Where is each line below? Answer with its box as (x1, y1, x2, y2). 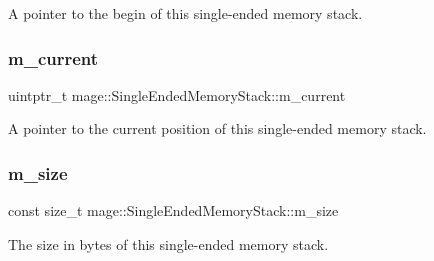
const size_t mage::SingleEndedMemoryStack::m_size (8, 200, 339, 221)
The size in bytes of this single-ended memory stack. (8, 233, 329, 254)
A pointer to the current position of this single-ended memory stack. (8, 118, 427, 139)
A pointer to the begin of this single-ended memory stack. (8, 3, 363, 23)
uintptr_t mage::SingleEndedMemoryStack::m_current (8, 84, 346, 105)
